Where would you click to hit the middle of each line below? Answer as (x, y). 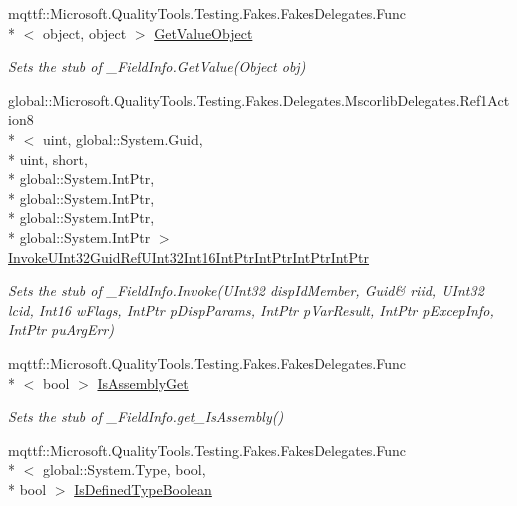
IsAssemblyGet (143, 382)
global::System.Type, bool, (124, 469)
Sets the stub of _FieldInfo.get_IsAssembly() (146, 416)
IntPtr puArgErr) (61, 329)
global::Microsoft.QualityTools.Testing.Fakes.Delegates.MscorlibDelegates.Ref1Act (259, 99)
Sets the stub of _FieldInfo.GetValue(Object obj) (157, 66)
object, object (84, 32)
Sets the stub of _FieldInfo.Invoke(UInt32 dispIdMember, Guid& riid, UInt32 (246, 290)
